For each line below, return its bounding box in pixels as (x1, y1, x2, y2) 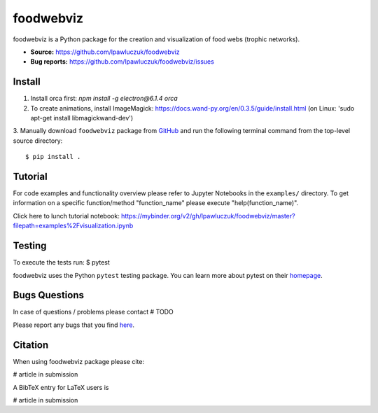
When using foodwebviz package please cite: (13, 357, 145, 365)
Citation (13, 339, 49, 351)
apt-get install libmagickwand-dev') (30, 114, 134, 122)
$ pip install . (25, 153, 81, 161)
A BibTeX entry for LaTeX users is (13, 383, 109, 391)
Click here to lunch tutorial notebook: (13, 211, 120, 220)
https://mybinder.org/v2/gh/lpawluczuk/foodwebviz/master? (121, 211, 295, 220)
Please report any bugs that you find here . (13, 321, 135, 329)
